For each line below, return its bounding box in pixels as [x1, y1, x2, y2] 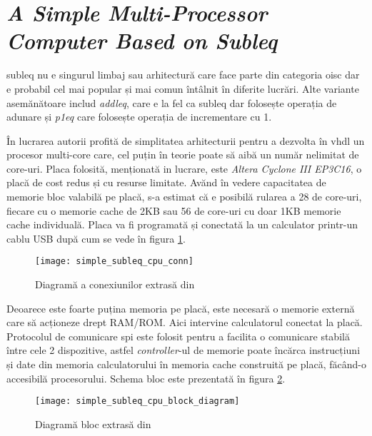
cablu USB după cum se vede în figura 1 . [6, 230, 186, 245]
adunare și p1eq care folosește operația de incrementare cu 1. [6, 109, 272, 124]
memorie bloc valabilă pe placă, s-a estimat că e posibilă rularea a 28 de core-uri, [6, 189, 362, 204]
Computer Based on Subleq [6, 26, 278, 56]
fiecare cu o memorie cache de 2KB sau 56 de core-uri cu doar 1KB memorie [6, 203, 341, 218]
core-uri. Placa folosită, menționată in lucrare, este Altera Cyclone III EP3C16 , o [6, 161, 362, 176]
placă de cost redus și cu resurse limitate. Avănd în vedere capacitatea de [6, 175, 326, 190]
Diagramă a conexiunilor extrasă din [35, 277, 195, 292]
